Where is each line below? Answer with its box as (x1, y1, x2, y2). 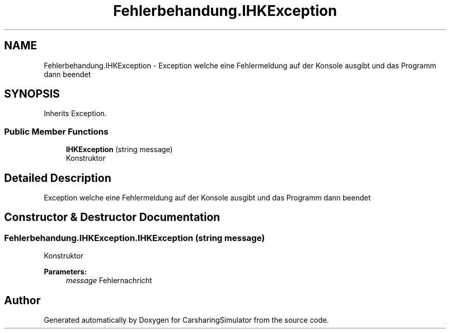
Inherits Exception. (44, 109, 107, 118)
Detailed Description (4, 171, 111, 184)
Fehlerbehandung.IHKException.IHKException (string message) (4, 232, 265, 243)
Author (4, 293, 41, 307)
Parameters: (44, 267, 87, 276)
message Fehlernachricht (66, 276, 152, 285)
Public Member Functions (4, 126, 108, 137)
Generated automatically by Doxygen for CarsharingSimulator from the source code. (44, 316, 329, 325)
